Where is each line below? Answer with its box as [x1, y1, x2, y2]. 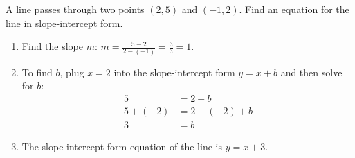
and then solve [280, 64, 343, 79]
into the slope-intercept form [113, 64, 235, 79]
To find [21, 64, 53, 79]
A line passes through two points [6, 2, 145, 16]
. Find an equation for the [239, 2, 349, 16]
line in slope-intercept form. [6, 15, 123, 30]
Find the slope [21, 39, 83, 53]
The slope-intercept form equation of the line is [21, 139, 222, 153]
